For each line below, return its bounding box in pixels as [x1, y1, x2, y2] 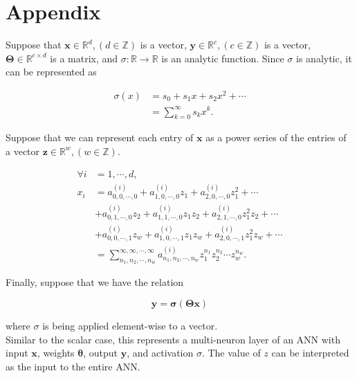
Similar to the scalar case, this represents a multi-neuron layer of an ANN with [6, 332, 340, 346]
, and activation [127, 345, 194, 360]
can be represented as [6, 64, 97, 79]
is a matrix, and [50, 51, 118, 65]
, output [83, 345, 118, 360]
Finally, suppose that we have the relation [6, 275, 184, 289]
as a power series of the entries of [205, 130, 347, 145]
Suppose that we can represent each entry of [6, 130, 194, 145]
